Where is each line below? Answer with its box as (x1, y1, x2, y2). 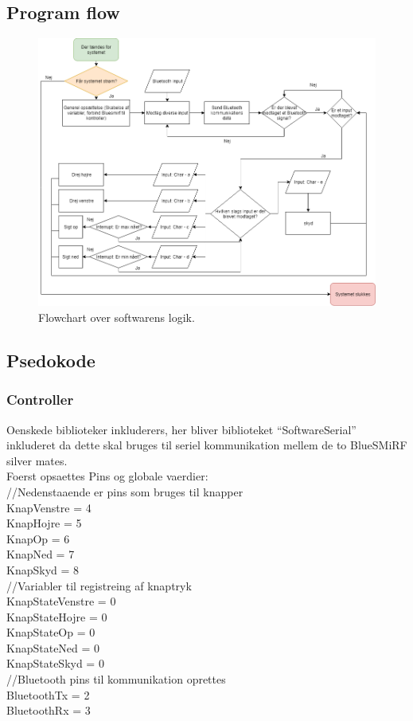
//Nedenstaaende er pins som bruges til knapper (6, 483, 244, 500)
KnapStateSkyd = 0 (6, 655, 104, 672)
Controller (6, 390, 74, 409)
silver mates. (6, 452, 68, 468)
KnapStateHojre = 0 (6, 608, 107, 625)
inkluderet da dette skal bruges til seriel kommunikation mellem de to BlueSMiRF (6, 437, 407, 453)
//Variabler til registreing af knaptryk (6, 577, 192, 594)
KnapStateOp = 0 (6, 624, 95, 641)
